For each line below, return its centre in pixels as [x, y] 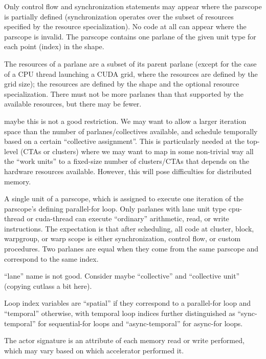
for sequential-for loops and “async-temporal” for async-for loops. [140, 323]
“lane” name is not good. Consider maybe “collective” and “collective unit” [122, 276]
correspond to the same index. [51, 258]
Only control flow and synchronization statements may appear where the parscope [133, 6]
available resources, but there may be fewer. [73, 104]
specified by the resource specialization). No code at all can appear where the [125, 26]
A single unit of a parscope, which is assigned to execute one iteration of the [124, 198]
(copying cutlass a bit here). [48, 286]
